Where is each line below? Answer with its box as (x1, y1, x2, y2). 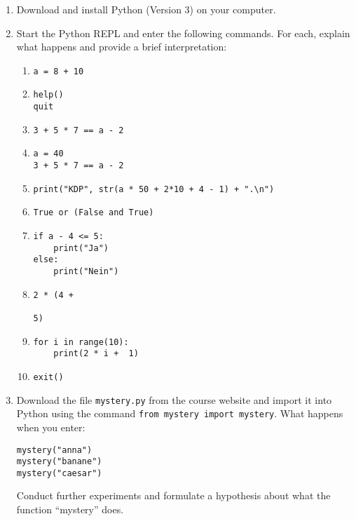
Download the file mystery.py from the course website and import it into (16, 392, 332, 407)
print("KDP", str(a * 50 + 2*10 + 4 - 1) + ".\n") (33, 184, 275, 194)
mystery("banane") (16, 456, 102, 467)
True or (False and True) (33, 208, 154, 218)
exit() (33, 372, 64, 382)
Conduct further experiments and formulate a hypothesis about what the (16, 488, 331, 503)
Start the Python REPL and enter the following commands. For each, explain (16, 25, 350, 40)
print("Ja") (53, 243, 109, 253)
